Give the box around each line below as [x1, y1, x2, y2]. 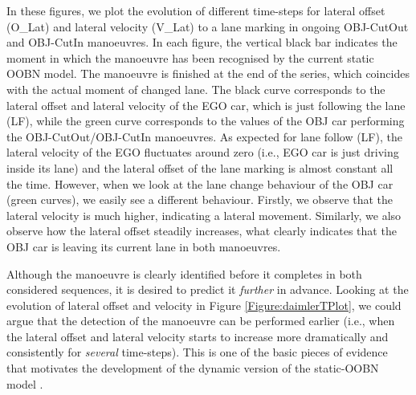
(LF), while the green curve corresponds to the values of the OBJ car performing [6, 112, 405, 129]
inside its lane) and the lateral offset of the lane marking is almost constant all [6, 159, 394, 176]
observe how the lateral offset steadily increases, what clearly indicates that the [6, 222, 397, 239]
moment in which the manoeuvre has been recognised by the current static [6, 49, 374, 66]
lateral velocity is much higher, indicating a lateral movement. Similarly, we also [6, 206, 402, 223]
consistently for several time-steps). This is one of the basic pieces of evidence [6, 344, 388, 360]
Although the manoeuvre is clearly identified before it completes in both [6, 265, 362, 282]
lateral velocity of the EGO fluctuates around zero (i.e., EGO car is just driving [6, 144, 399, 161]
